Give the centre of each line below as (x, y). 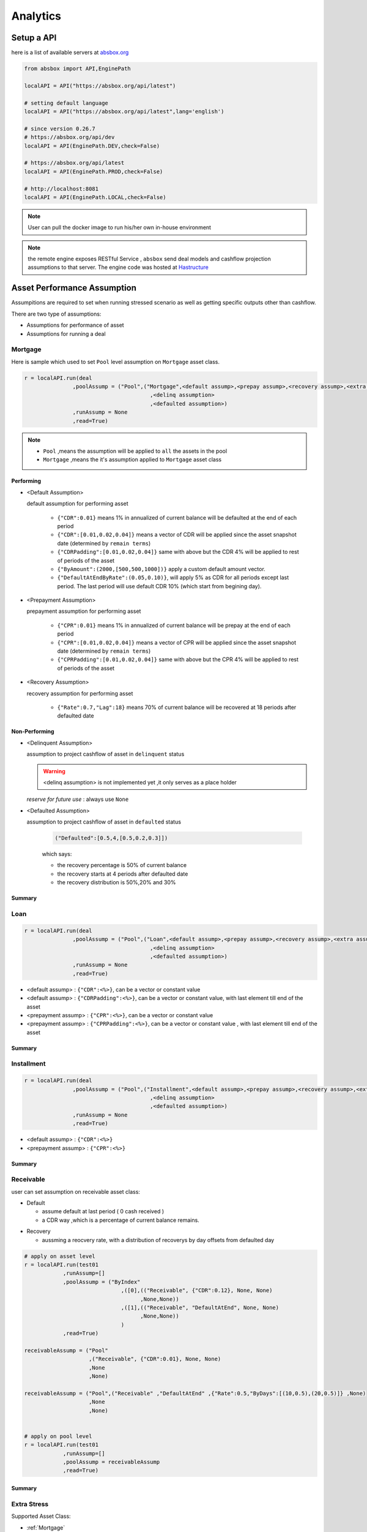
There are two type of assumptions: (56, 314)
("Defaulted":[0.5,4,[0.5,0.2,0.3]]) (111, 838)
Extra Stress (30, 1504)
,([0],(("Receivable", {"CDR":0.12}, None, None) (197, 1291)
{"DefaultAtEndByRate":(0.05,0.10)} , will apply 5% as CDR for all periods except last (173, 578)
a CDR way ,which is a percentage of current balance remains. (121, 1220)
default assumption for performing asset (77, 504)
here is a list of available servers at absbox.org (70, 53)
